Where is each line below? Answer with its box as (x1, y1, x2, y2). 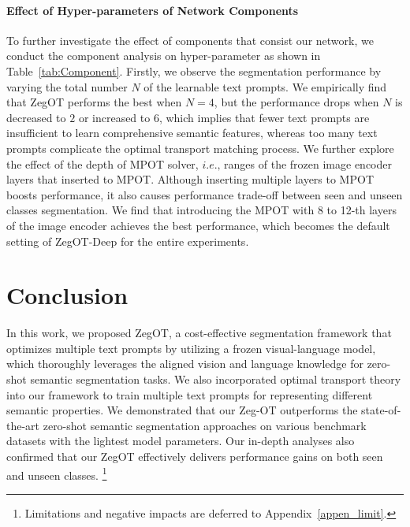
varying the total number (6, 78, 128, 95)
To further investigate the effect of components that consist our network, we (6, 32, 374, 48)
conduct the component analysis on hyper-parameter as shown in (6, 47, 321, 64)
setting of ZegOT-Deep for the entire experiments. (6, 232, 249, 249)
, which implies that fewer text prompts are (158, 109, 370, 125)
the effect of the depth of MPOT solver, (6, 155, 199, 172)
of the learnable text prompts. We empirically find (143, 78, 387, 95)
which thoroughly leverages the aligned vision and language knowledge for (6, 355, 363, 372)
